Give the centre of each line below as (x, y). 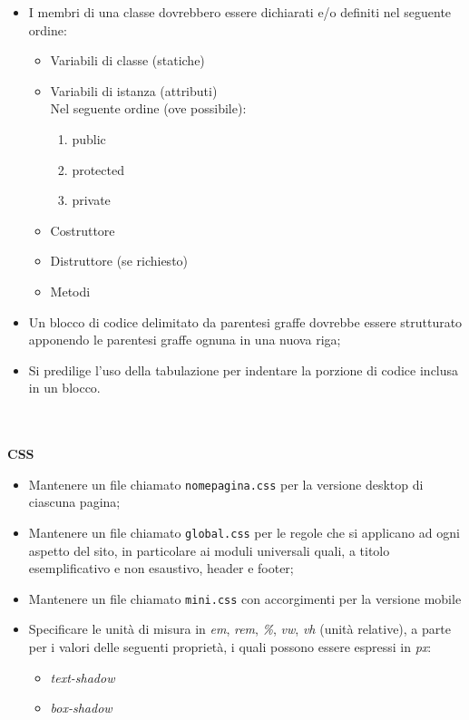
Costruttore (83, 230)
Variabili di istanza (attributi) (134, 90)
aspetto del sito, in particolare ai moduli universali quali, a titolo (209, 550)
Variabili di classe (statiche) (127, 60)
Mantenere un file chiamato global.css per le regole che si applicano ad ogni (244, 532)
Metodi (70, 291)
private (91, 200)
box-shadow (81, 708)
